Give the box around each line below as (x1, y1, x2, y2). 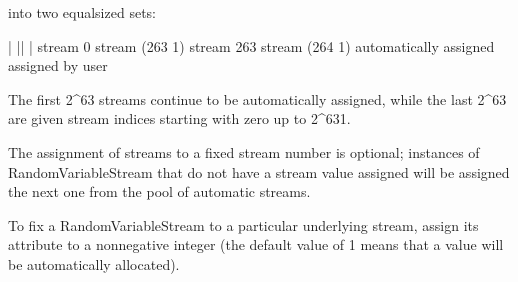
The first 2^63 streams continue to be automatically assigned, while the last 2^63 (8, 88, 507, 109)
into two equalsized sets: (8, 2, 156, 22)
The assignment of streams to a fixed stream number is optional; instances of (8, 141, 480, 162)
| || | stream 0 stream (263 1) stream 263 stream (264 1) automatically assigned (8, 35, 495, 56)
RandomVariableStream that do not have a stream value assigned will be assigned (8, 161, 510, 182)
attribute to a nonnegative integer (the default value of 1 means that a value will (8, 234, 504, 255)
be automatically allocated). (8, 253, 180, 274)
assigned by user (8, 55, 108, 76)
